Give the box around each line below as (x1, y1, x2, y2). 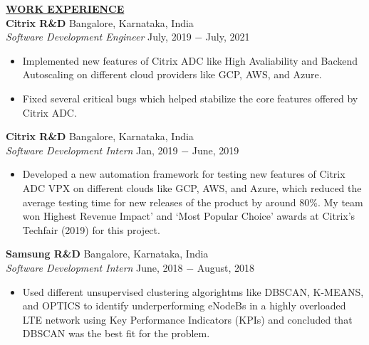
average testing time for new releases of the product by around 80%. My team (22, 194, 363, 209)
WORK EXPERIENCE (6, 1, 125, 16)
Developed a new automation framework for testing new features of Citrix (22, 166, 345, 181)
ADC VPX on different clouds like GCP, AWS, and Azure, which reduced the (22, 180, 362, 195)
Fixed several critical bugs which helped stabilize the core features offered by (22, 90, 358, 105)
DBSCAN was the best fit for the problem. (22, 326, 210, 341)
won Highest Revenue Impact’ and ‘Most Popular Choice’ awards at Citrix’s (22, 208, 355, 223)
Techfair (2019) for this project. (22, 222, 160, 237)
